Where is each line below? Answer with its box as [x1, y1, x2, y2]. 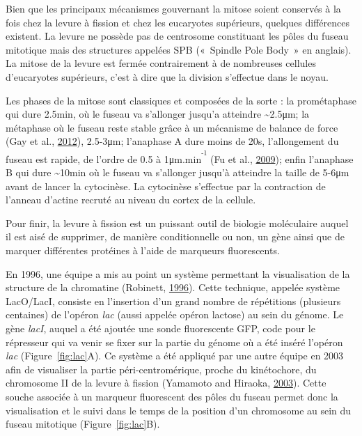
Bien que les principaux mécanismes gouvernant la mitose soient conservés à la [6, 1, 341, 15]
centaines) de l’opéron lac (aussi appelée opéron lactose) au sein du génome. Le [6, 307, 344, 322]
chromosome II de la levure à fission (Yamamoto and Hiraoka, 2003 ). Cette [6, 375, 326, 390]
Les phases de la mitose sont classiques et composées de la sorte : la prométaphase [6, 93, 356, 107]
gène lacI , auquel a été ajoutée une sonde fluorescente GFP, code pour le [6, 321, 315, 336]
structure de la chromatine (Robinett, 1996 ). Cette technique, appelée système [6, 280, 340, 295]
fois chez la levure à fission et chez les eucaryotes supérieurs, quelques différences [6, 15, 349, 29]
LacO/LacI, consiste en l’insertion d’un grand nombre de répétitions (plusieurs [6, 293, 341, 308]
